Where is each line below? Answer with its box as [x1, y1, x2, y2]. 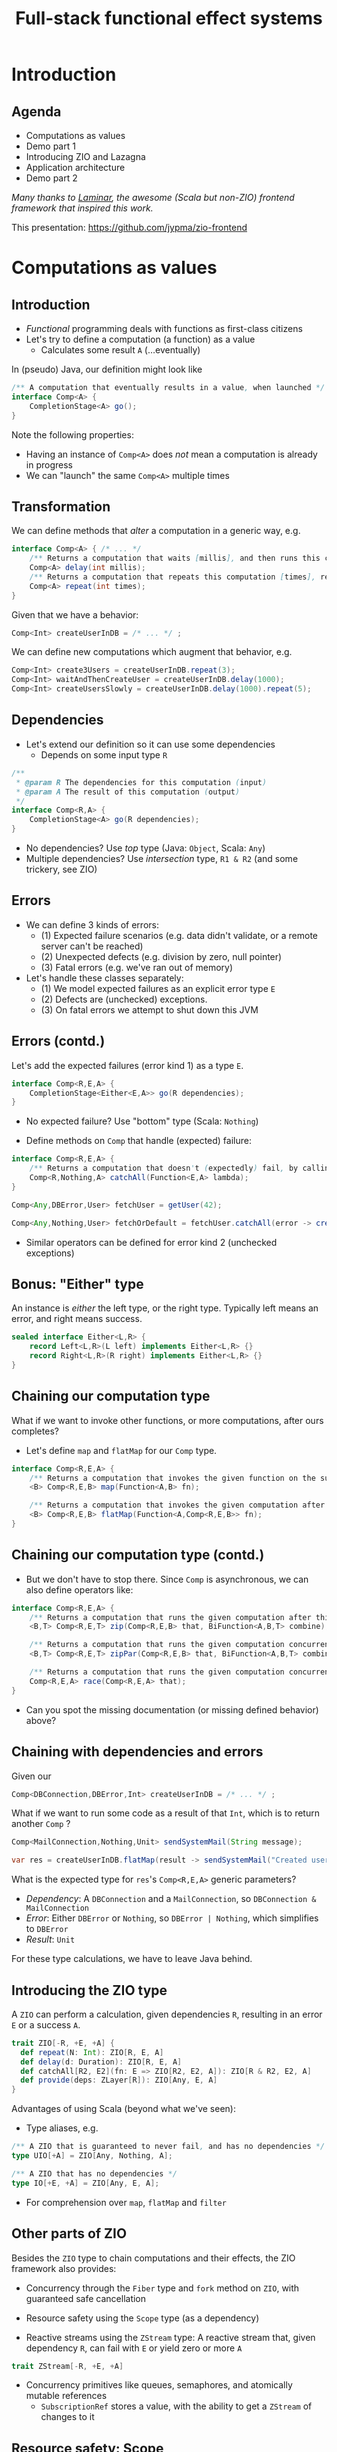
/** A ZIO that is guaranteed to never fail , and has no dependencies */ [11, 2142, 326, 2152]
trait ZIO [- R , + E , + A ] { [11, 2038, 115, 2048]
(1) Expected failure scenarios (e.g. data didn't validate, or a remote [40, 929, 318, 941]
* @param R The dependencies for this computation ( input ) [15, 777, 268, 787]
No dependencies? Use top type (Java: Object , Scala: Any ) [25, 842, 266, 854]
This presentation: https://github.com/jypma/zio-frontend [11, 222, 248, 233]
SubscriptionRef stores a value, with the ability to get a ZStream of [40, 2400, 313, 2412]
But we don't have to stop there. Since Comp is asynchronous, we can [25, 1573, 309, 1585]
